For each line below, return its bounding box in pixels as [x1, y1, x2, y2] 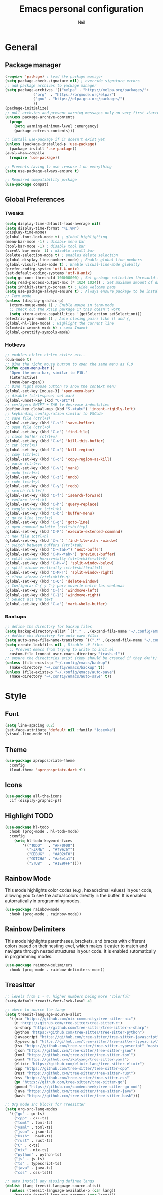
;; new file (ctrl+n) [5, 534, 49, 539]
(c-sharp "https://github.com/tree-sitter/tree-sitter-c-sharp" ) [14, 1025, 149, 1030]
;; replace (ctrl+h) [5, 497, 47, 502]
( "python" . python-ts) [14, 1152, 62, 1157]
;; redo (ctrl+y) [5, 479, 40, 484]
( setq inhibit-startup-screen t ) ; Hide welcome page [5, 284, 116, 289]
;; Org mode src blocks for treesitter [5, 1102, 86, 1107]
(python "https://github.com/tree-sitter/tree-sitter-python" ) [14, 1030, 145, 1035]
